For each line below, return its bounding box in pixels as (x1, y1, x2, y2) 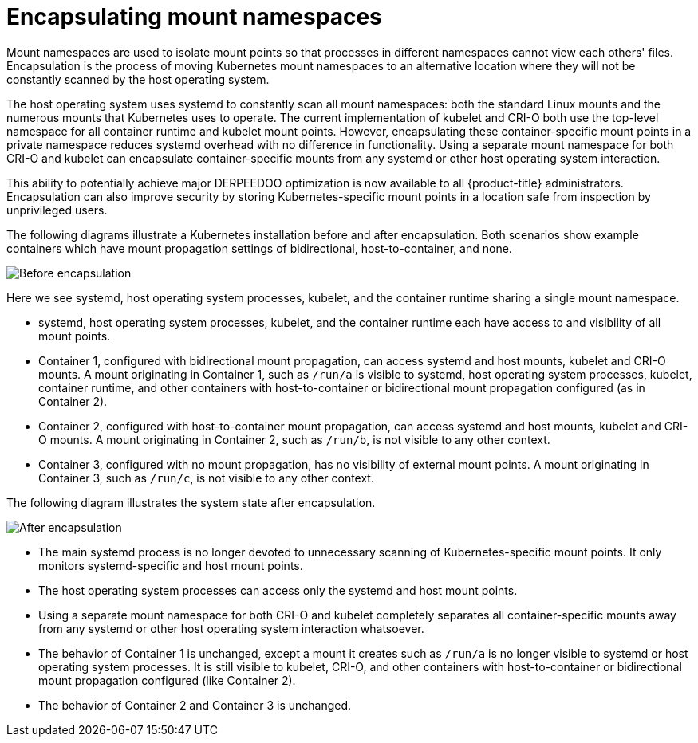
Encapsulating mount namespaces (6, 3, 382, 30)
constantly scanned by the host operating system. (6, 72, 270, 86)
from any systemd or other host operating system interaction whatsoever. (38, 621, 424, 635)
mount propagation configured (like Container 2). (38, 673, 296, 687)
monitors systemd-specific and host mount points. (38, 558, 303, 572)
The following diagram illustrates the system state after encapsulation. (6, 495, 376, 509)
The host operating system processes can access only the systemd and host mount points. (38, 583, 518, 597)
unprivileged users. (6, 202, 108, 217)
